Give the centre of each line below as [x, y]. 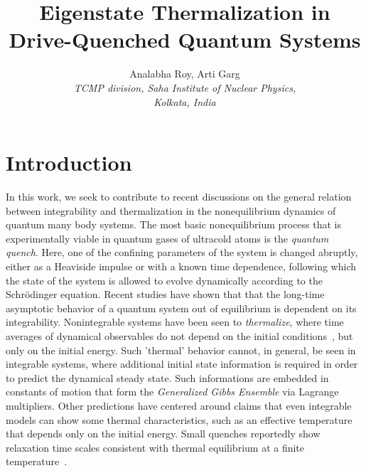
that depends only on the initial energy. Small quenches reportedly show [163, 434]
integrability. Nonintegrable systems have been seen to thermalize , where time [175, 322]
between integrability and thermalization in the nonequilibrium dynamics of [171, 210]
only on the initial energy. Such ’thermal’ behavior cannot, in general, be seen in [181, 350]
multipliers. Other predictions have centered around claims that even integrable [179, 405]
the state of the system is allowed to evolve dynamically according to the [164, 280]
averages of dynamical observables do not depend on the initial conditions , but [179, 335]
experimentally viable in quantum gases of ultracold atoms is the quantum [167, 238]
